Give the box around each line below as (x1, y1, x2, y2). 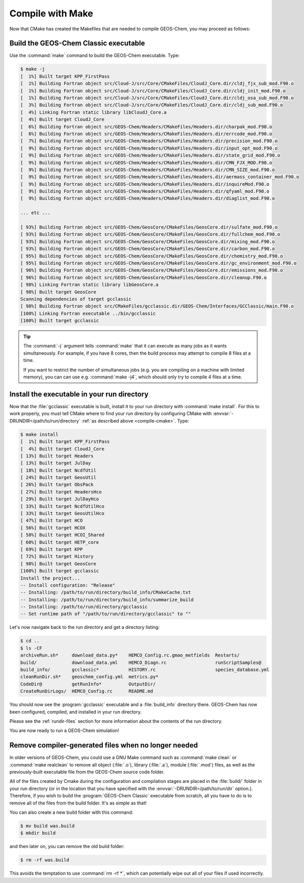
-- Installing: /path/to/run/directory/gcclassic (20, 604, 148, 610)
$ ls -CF (20, 645, 43, 651)
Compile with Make (9, 8, 93, 19)
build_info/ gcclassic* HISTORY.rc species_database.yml (20, 667, 270, 673)
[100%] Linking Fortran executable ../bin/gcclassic (20, 311, 156, 316)
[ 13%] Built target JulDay (20, 460, 91, 466)
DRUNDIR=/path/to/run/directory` (9, 417, 81, 424)
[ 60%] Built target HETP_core (20, 539, 100, 545)
